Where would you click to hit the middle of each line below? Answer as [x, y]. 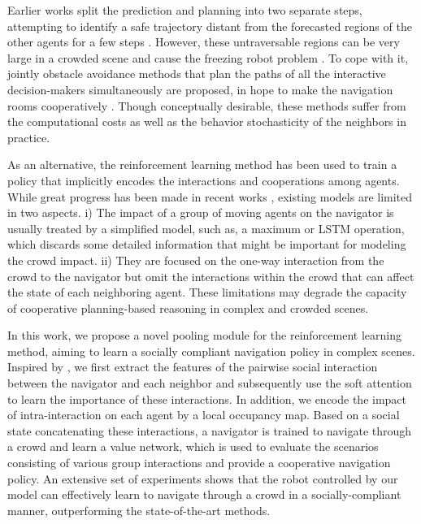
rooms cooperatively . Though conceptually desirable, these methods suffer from [207, 105]
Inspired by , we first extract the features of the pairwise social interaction [193, 367]
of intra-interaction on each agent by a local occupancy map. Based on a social [204, 415]
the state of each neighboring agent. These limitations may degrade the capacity [207, 292]
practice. [29, 137]
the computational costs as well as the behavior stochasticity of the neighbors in [207, 121]
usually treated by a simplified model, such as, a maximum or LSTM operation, [206, 228]
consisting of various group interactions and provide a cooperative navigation [199, 463]
